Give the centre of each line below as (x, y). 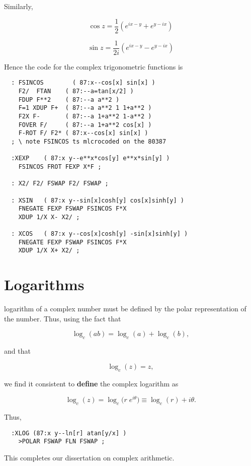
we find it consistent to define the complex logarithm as (91, 383)
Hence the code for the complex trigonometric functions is (94, 66)
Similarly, (19, 6)
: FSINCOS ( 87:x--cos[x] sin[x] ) (83, 83)
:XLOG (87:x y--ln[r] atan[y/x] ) (69, 433)
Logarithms (44, 284)
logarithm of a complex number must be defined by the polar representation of (125, 309)
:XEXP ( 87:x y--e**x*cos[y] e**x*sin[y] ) (91, 158)
